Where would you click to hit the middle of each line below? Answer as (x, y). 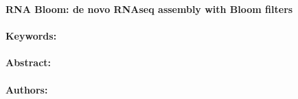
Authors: (27, 89)
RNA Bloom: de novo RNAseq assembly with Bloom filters (149, 9)
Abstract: (28, 62)
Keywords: (31, 36)
